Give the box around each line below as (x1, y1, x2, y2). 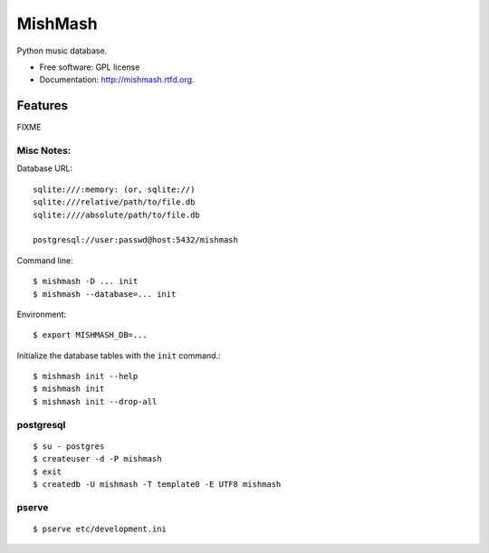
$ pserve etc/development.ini (33, 523, 168, 534)
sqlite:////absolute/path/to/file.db (33, 209, 201, 220)
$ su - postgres (33, 441, 105, 452)
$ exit (33, 466, 62, 477)
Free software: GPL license (39, 62, 140, 72)
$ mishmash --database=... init (33, 289, 177, 299)
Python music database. (16, 45, 108, 56)
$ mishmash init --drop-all (33, 396, 158, 406)
